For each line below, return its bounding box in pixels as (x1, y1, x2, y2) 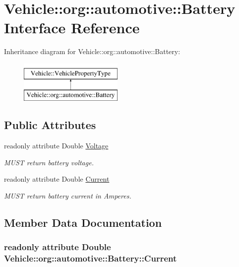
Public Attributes (4, 117, 96, 133)
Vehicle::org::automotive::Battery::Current (4, 252, 177, 265)
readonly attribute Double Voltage (4, 140, 109, 151)
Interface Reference (4, 17, 140, 38)
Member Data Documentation (4, 215, 162, 230)
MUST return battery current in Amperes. (4, 191, 131, 201)
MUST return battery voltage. (4, 157, 94, 167)
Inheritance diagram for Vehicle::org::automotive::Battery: (4, 46, 180, 57)
